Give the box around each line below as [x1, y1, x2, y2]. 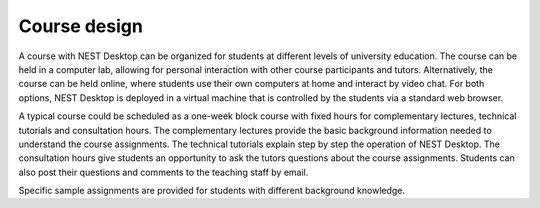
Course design [18, 15, 144, 37]
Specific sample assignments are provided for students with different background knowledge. [18, 185, 405, 197]
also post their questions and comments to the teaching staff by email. [18, 166, 309, 178]
